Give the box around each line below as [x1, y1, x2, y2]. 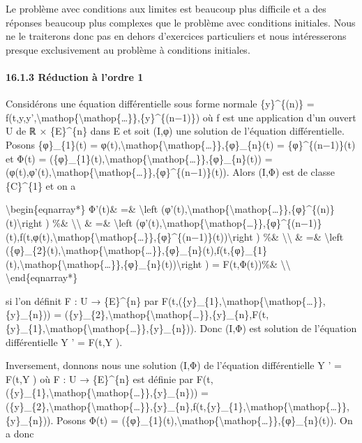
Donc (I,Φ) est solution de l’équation [199, 321, 357, 336]
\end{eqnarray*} [6, 270, 78, 285]
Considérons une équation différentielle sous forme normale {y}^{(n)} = [6, 96, 315, 111]
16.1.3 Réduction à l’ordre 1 [6, 69, 144, 84]
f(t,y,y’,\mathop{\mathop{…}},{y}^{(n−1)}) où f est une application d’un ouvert [6, 110, 356, 124]
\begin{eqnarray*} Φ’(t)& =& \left [6, 202, 158, 216]
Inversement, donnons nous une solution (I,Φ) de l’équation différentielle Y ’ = [6, 358, 342, 373]
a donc [6, 426, 34, 441]
